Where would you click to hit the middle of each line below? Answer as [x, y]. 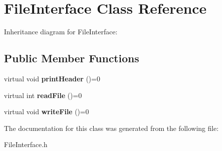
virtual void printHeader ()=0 [52, 78]
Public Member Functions [72, 58]
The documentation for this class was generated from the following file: [111, 128]
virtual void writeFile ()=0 [47, 112]
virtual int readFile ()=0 [43, 95]
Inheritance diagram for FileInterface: [61, 32]
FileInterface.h [26, 144]
